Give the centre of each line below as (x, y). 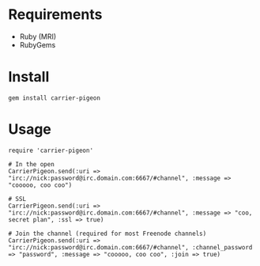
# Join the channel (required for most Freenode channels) (107, 234)
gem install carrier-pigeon (55, 98)
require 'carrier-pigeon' (51, 150)
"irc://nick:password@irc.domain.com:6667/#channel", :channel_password (130, 247)
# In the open (32, 164)
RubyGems (38, 44)
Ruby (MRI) (38, 36)
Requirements (55, 15)
